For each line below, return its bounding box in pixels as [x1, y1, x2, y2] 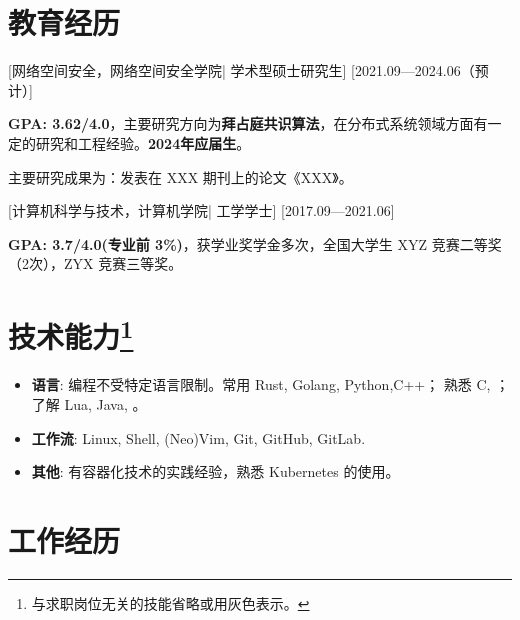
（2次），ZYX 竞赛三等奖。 [8, 253, 183, 274]
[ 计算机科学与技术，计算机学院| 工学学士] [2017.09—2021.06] [8, 200, 395, 221]
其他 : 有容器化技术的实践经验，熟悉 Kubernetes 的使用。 [31, 461, 400, 482]
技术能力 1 [8, 312, 134, 357]
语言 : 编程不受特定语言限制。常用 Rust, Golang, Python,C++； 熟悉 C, [31, 374, 491, 395]
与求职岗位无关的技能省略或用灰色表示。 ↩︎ [31, 592, 310, 613]
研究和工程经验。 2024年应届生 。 [35, 132, 251, 153]
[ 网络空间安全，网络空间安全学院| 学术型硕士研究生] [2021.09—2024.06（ [8, 60, 475, 81]
